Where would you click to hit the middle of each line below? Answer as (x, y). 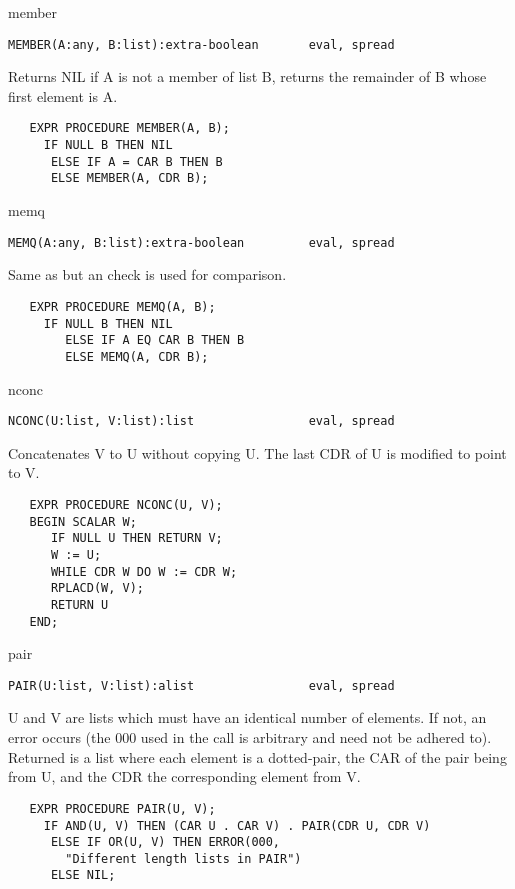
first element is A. (63, 95)
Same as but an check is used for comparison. (147, 274)
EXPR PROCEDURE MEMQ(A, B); (122, 306)
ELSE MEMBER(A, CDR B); (129, 178)
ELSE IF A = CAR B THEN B (136, 161)
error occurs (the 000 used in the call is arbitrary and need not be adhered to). (250, 737)
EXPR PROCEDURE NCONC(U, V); (126, 504)
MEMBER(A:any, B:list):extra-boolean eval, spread (201, 44)
